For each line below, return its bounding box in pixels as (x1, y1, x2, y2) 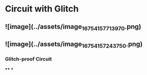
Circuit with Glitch (5, 3, 79, 14)
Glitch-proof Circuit (5, 56, 52, 62)
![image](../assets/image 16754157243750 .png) (5, 40, 143, 50)
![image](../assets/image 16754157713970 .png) (5, 23, 142, 32)
